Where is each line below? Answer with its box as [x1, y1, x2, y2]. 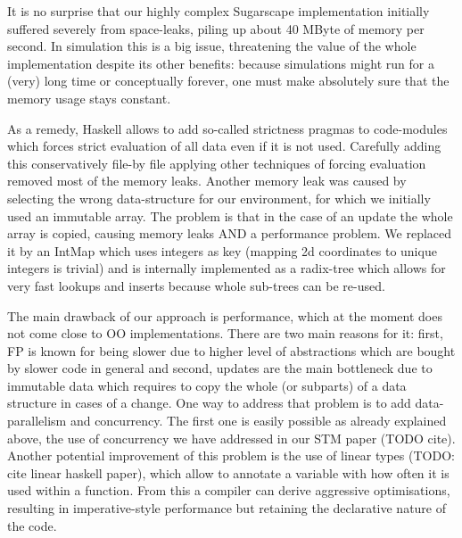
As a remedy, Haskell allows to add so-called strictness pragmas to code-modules [7, 119, 448, 137]
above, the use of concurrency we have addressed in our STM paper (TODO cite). [7, 428, 456, 447]
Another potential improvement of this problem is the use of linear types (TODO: [7, 446, 455, 465]
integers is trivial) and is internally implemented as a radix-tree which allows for [7, 259, 446, 277]
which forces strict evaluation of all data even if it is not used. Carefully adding [7, 137, 441, 155]
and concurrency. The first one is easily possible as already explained [70, 411, 447, 430]
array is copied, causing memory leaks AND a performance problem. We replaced [7, 224, 452, 243]
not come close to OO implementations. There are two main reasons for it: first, [7, 324, 443, 343]
